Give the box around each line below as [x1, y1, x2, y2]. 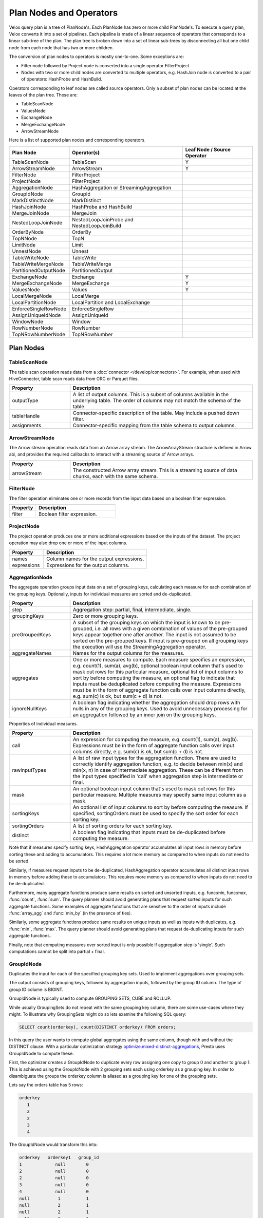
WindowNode [12, 318, 43, 325]
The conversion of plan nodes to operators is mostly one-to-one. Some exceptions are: [9, 54, 184, 59]
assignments [12, 422, 41, 429]
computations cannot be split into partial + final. [9, 948, 105, 954]
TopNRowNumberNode [12, 331, 66, 338]
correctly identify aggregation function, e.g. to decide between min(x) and [73, 761, 243, 767]
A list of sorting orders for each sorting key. [73, 822, 173, 829]
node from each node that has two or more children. [9, 44, 114, 51]
